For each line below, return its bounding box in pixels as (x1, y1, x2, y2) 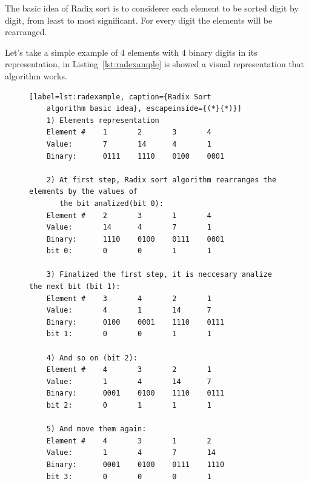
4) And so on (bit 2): (46, 353, 138, 362)
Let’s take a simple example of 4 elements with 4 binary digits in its (5, 45, 257, 58)
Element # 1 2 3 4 (46, 128, 211, 137)
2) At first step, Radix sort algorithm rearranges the (46, 175, 277, 184)
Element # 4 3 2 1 (46, 365, 211, 374)
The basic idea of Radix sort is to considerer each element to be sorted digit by (5, 2, 299, 14)
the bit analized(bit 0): (59, 199, 164, 208)
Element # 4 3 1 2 (46, 436, 211, 445)
